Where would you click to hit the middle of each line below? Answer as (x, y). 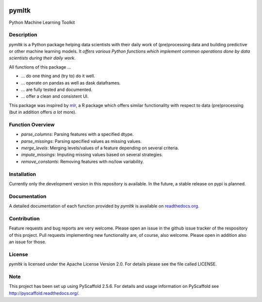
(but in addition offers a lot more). (43, 112)
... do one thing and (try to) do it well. (58, 76)
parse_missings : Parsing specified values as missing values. (81, 141)
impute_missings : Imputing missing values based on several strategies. (92, 155)
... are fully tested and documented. (57, 89)
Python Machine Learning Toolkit (42, 22)
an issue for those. (27, 242)
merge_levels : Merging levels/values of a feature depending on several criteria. (100, 148)
